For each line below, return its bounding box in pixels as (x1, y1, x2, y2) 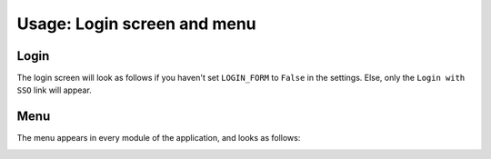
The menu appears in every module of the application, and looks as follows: (16, 133, 301, 144)
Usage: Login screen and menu (16, 14, 256, 34)
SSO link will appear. (16, 84, 93, 95)
